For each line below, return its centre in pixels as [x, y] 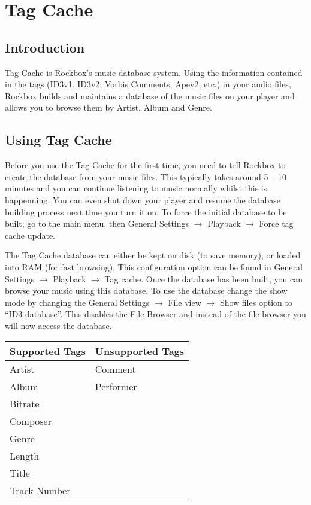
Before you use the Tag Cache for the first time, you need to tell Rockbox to [145, 165]
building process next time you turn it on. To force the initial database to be [146, 212]
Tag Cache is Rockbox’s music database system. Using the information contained [154, 72]
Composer [31, 421]
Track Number [40, 491]
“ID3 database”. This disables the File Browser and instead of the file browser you [155, 314]
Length [25, 456]
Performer [116, 387]
